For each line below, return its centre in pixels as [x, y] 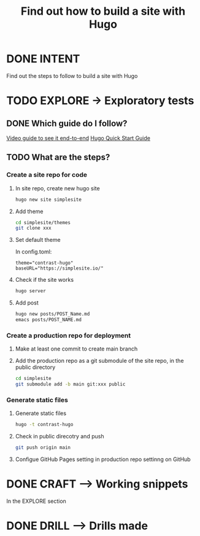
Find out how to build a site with [103, 11]
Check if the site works [44, 280]
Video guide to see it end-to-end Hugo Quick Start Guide [78, 138]
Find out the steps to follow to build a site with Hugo [72, 76]
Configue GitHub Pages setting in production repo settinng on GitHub [103, 459]
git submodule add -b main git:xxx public [70, 384]
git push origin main [43, 448]
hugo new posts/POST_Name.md [52, 314]
